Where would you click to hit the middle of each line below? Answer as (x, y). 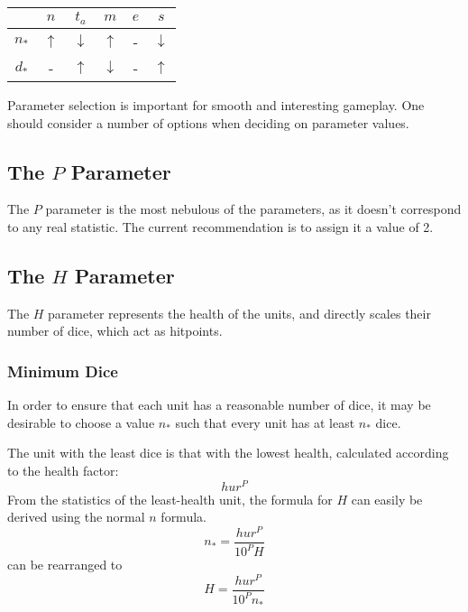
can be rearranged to (65, 565)
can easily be (387, 499)
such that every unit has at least (265, 422)
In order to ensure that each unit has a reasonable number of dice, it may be (219, 405)
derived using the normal (76, 517)
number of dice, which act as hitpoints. (115, 331)
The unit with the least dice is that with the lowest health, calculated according (228, 453)
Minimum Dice (63, 371)
